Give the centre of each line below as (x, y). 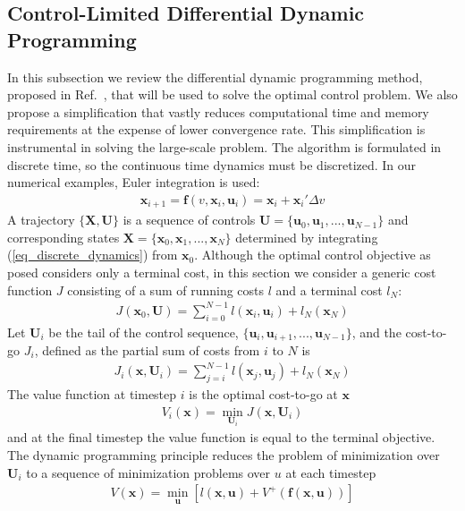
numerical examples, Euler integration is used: (134, 182)
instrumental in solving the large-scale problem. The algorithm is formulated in (224, 146)
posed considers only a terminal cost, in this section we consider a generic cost (222, 273)
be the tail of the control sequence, (144, 332)
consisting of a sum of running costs (166, 290)
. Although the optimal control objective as (313, 255)
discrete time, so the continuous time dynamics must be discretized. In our (212, 164)
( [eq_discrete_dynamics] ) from (93, 255)
